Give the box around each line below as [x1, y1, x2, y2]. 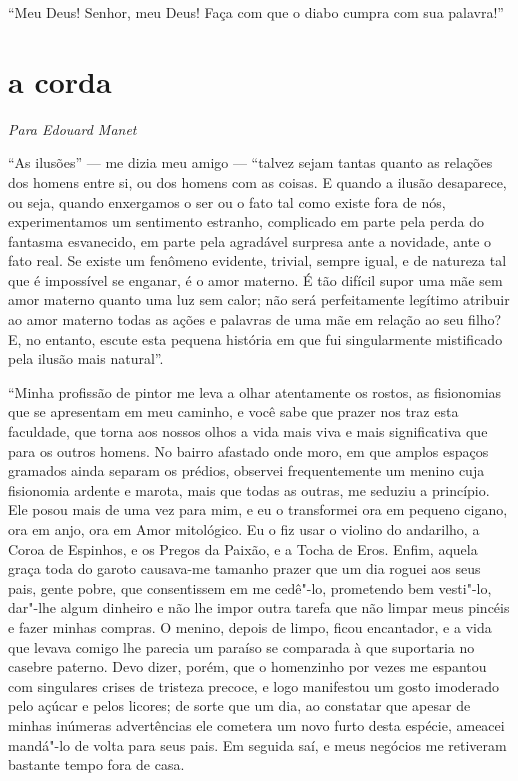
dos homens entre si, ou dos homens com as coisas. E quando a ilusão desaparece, [8, 171, 507, 192]
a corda [8, 60, 112, 101]
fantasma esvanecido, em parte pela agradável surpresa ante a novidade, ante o [8, 230, 492, 251]
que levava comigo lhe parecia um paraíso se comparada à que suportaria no [8, 636, 475, 657]
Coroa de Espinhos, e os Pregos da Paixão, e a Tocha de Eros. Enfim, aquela [8, 538, 478, 559]
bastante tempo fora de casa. [8, 754, 185, 775]
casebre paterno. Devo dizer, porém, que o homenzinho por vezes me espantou [8, 656, 487, 677]
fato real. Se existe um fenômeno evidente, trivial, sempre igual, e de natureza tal [8, 250, 507, 271]
